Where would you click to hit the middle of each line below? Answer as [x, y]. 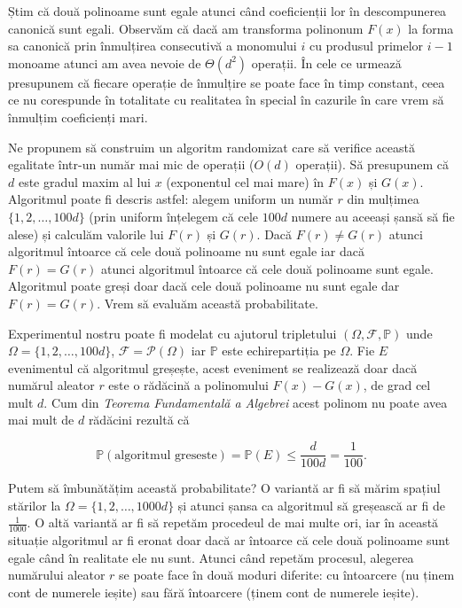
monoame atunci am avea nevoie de [105, 62]
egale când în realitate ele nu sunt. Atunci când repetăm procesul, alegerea [211, 557]
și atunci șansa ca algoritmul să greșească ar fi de [311, 505]
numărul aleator [51, 385]
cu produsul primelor [366, 46]
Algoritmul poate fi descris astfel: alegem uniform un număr [171, 199]
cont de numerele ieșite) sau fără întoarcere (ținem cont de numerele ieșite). [214, 592]
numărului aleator [57, 575]
